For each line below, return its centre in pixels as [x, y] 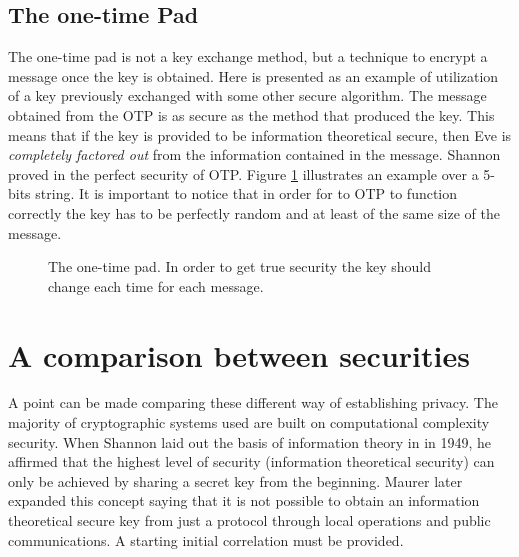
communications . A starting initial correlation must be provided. [206, 539]
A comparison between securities [239, 354]
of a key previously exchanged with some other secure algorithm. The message [247, 95]
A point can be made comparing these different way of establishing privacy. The [253, 402]
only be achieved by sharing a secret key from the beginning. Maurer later [235, 480]
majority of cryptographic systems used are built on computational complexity [249, 422]
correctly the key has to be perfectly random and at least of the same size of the [254, 212]
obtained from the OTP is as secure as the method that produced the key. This [251, 114]
